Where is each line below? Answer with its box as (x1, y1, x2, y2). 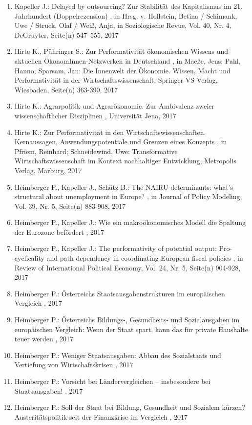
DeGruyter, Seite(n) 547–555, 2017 (14, 29, 119, 40)
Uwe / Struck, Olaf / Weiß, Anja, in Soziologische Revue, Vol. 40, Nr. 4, (14, 20, 231, 30)
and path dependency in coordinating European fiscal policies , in (46, 253, 243, 263)
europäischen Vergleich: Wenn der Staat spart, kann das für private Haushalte (14, 324, 248, 334)
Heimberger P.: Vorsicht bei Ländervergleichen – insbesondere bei (14, 376, 210, 386)
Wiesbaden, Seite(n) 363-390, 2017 (14, 84, 118, 94)
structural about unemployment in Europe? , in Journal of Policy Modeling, (14, 191, 242, 201)
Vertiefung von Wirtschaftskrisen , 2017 (14, 359, 133, 370)
